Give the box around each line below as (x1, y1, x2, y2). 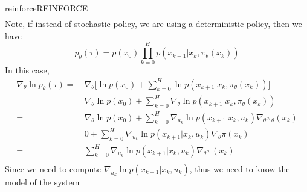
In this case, (5, 64, 50, 76)
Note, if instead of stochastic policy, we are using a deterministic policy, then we (5, 17, 302, 30)
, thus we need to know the (189, 162, 290, 175)
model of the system (5, 175, 80, 188)
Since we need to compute (5, 162, 102, 175)
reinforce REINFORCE (5, 2, 88, 14)
